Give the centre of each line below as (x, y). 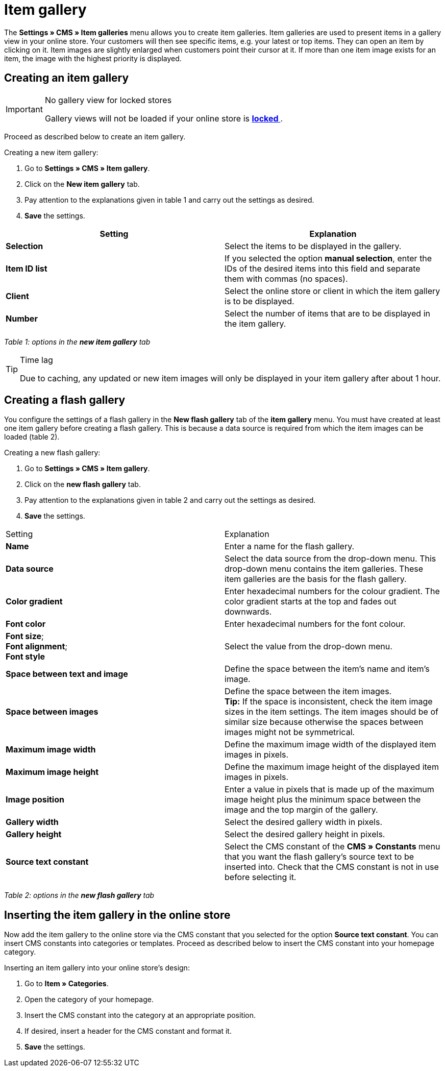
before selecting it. (261, 877)
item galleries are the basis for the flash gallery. (316, 579)
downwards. (248, 612)
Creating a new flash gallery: (52, 453)
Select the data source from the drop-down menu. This (330, 559)
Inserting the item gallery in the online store (117, 915)
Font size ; (25, 636)
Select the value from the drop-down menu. (308, 647)
